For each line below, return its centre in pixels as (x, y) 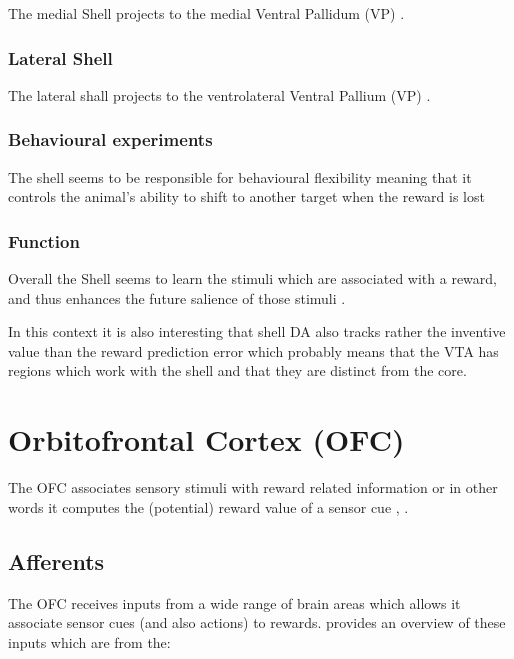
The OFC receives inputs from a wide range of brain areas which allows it (234, 602)
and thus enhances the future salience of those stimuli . (177, 297)
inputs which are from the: (89, 641)
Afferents (56, 560)
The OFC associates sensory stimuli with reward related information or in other (253, 487)
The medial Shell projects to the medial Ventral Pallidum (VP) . (206, 13)
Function (44, 240)
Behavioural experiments (110, 139)
